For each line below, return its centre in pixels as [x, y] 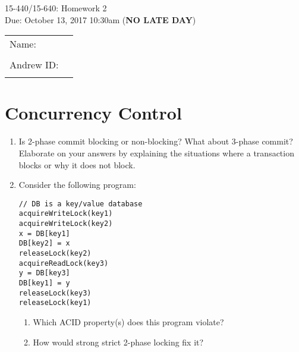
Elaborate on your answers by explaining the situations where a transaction [156, 153]
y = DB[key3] [44, 273]
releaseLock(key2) [55, 253]
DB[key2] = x [44, 243]
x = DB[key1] [44, 233]
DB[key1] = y [44, 283]
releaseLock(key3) [55, 293]
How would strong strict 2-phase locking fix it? [118, 342]
